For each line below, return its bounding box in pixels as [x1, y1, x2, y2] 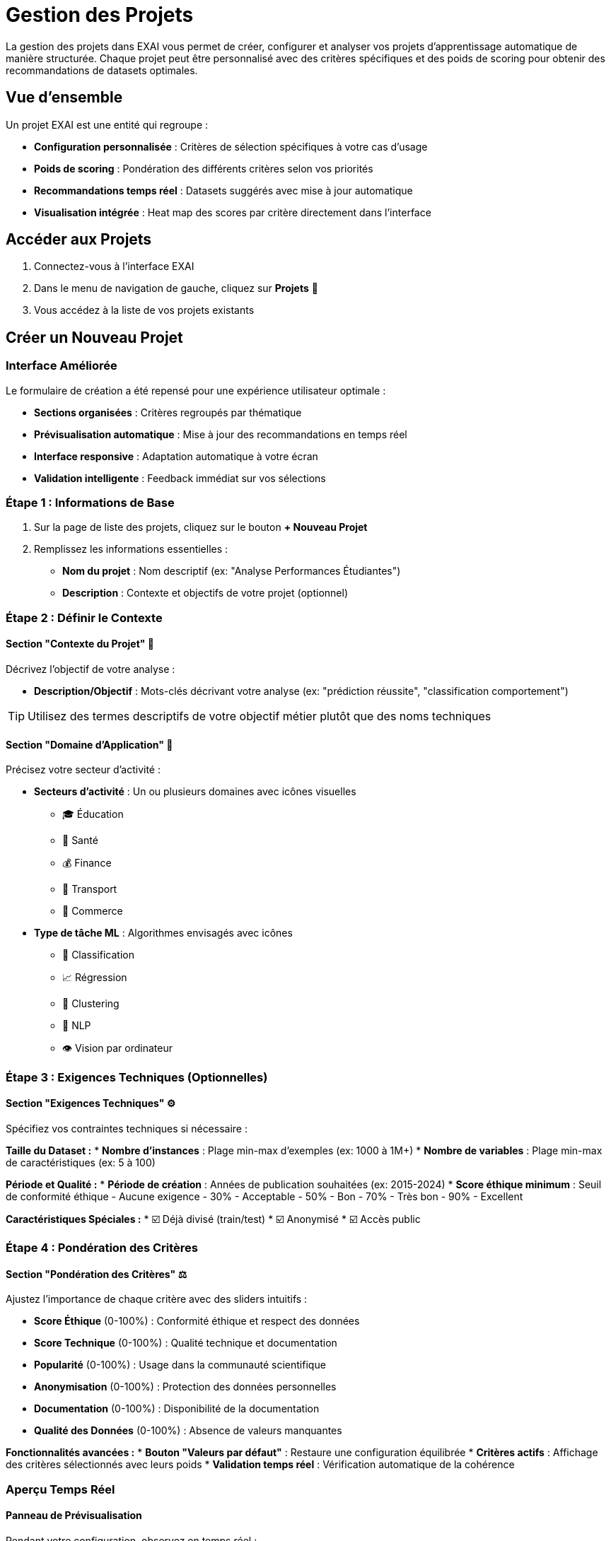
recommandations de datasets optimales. [6, 64, 198, 76]
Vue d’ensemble [6, 88, 123, 107]
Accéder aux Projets [6, 230, 152, 249]
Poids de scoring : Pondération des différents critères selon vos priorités [34, 162, 373, 175]
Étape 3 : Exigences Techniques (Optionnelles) [6, 1070, 268, 1084]
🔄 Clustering [62, 997, 120, 1010]
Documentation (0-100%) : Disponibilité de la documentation [34, 1402, 320, 1415]
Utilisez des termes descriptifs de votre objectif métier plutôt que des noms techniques [28, 709, 491, 723]
